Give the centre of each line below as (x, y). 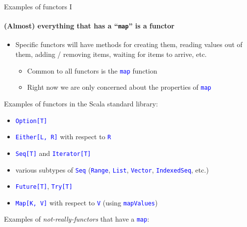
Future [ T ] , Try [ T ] (44, 186)
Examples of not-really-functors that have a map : (77, 219)
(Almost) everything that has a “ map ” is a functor (89, 26)
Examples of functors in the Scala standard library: (81, 103)
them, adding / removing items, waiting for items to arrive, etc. (111, 54)
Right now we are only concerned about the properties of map (119, 87)
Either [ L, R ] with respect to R (63, 137)
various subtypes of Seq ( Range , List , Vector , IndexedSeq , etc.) (112, 169)
